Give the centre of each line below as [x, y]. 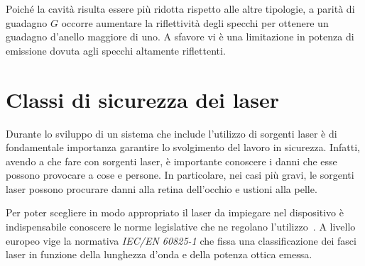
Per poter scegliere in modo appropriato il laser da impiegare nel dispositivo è [175, 212]
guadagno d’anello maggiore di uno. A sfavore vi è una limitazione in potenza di [180, 37]
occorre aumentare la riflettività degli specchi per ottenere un [195, 22]
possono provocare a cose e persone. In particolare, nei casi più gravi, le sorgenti [180, 175]
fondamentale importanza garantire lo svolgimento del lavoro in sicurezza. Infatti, [183, 147]
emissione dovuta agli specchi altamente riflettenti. [116, 50]
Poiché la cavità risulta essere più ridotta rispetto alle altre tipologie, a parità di [180, 9]
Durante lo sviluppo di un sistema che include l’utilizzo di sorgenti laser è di [171, 133]
